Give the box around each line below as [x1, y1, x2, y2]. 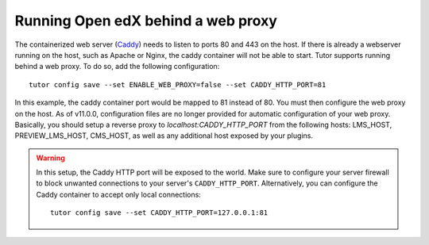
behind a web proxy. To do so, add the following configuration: [14, 62, 220, 71]
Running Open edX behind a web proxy [14, 12, 278, 29]
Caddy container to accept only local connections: [36, 189, 202, 199]
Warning [36, 153, 65, 163]
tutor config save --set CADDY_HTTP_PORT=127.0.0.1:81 [50, 209, 269, 217]
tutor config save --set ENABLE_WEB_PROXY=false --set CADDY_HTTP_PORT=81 [29, 80, 327, 89]
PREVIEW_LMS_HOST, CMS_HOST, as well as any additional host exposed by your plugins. [14, 131, 314, 140]
